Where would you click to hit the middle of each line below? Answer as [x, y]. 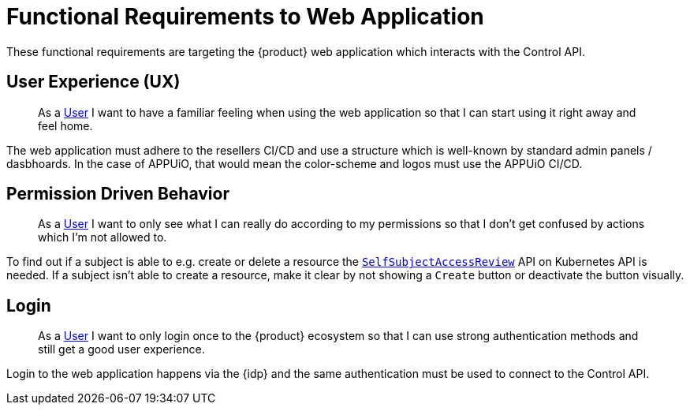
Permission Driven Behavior [118, 194]
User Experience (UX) [93, 82]
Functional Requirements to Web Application [245, 17]
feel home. [65, 125]
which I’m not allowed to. [103, 237]
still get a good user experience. [121, 349]
